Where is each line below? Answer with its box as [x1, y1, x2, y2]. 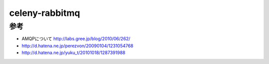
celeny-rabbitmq [9, 7, 80, 18]
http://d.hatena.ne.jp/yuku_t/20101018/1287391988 [21, 50, 126, 56]
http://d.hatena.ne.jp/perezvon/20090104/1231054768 [21, 43, 134, 49]
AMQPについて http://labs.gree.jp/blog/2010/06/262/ [21, 36, 131, 42]
